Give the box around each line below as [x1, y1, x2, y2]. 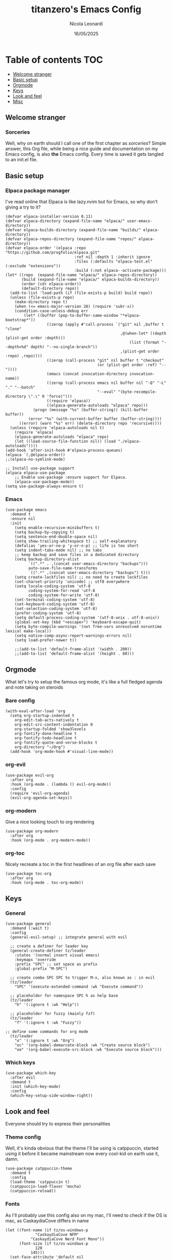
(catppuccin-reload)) [10, 1189, 56, 1194]
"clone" [5, 326, 22, 332]
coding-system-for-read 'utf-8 [28, 588, 95, 594]
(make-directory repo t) [14, 300, 68, 305]
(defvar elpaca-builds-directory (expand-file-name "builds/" [5, 228, 141, 233]
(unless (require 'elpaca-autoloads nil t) [10, 425, 104, 431]
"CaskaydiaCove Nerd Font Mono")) [30, 1236, 104, 1242]
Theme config [5, 1134, 41, 1141]
